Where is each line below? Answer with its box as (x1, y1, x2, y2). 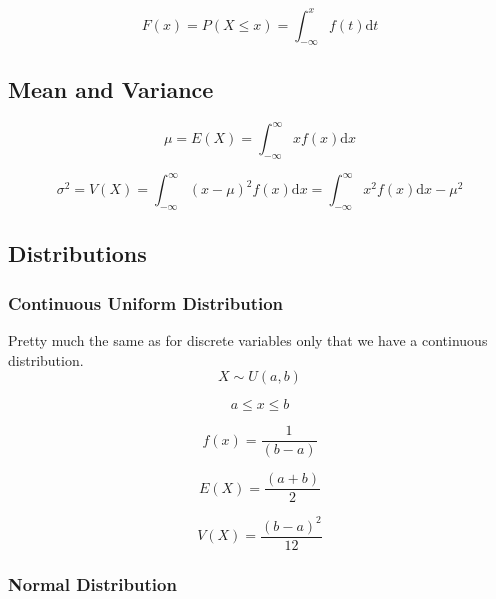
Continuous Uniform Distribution (8, 290, 284, 315)
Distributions (8, 238, 147, 269)
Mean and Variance (8, 73, 214, 104)
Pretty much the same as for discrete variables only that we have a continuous (8, 330, 488, 351)
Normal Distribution (8, 571, 177, 596)
